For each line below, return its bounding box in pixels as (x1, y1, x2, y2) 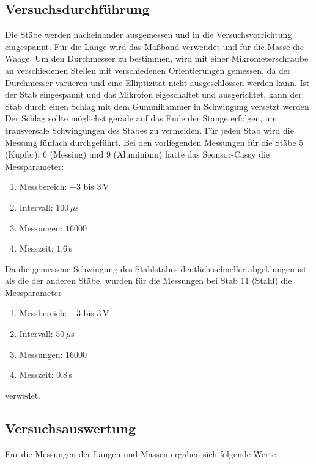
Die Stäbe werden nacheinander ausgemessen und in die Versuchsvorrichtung (5, 28, 292, 41)
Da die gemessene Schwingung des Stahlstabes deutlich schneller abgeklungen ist (5, 262, 307, 275)
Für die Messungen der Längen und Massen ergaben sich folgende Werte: (5, 447, 279, 460)
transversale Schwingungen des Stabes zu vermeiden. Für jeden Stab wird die (5, 123, 294, 136)
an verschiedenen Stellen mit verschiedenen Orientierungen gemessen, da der (5, 63, 291, 76)
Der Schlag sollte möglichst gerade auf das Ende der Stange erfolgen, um (5, 112, 277, 125)
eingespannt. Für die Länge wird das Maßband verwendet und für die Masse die (5, 40, 304, 53)
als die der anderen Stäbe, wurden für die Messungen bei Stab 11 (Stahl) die (5, 274, 292, 287)
